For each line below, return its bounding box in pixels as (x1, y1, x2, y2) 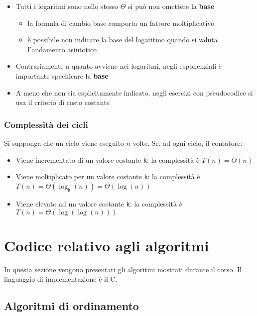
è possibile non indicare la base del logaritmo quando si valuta (27, 34, 218, 45)
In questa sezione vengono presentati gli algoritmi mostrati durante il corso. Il (4, 264, 242, 274)
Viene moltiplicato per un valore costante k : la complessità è (15, 171, 200, 182)
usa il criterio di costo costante (15, 97, 110, 107)
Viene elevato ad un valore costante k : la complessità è (15, 198, 182, 209)
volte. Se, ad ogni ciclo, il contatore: (132, 137, 243, 148)
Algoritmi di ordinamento (4, 298, 139, 314)
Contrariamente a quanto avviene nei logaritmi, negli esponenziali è (15, 61, 222, 71)
